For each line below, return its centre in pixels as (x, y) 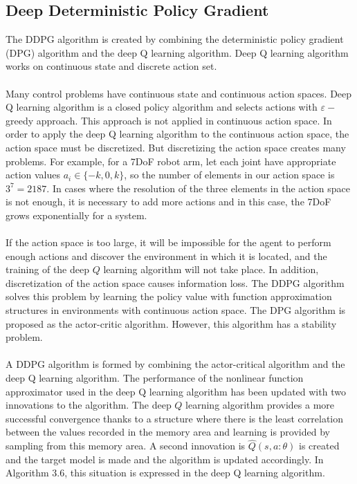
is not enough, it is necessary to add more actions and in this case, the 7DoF (168, 202)
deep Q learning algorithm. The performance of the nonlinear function (155, 378)
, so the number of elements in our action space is (229, 175)
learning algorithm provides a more (260, 405)
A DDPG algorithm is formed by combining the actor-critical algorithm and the (175, 364)
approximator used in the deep (71, 391)
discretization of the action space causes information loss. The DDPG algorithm (175, 282)
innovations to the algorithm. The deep (89, 405)
